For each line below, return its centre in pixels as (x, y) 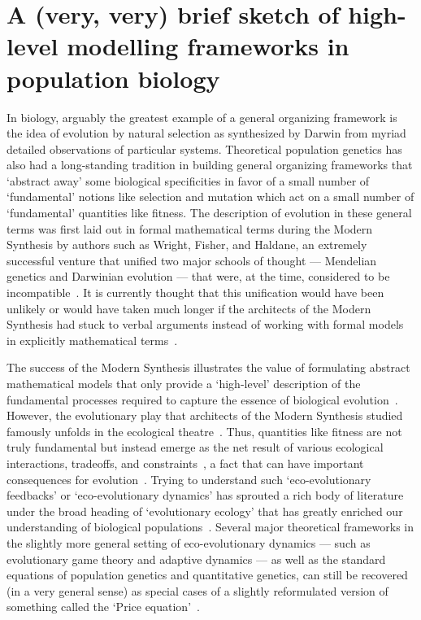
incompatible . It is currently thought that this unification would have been (195, 293)
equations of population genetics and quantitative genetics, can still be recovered (207, 575)
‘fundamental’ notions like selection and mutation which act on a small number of (210, 196)
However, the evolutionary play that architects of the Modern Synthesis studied (205, 415)
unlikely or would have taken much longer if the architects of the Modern (189, 308)
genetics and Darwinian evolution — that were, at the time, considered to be (198, 276)
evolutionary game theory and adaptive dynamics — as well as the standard (196, 559)
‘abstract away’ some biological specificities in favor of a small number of (188, 180)
